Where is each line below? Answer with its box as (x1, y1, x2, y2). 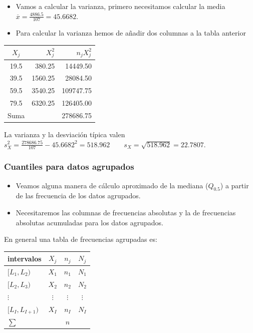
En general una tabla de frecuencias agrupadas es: (4, 234, 157, 244)
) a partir (220, 180, 249, 190)
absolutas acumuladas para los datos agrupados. (16, 217, 163, 227)
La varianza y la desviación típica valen (4, 129, 125, 139)
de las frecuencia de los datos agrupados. (16, 190, 141, 201)
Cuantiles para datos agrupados (4, 160, 134, 173)
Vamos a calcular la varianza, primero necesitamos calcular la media (16, 1, 225, 11)
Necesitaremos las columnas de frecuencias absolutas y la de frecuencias (16, 207, 236, 217)
